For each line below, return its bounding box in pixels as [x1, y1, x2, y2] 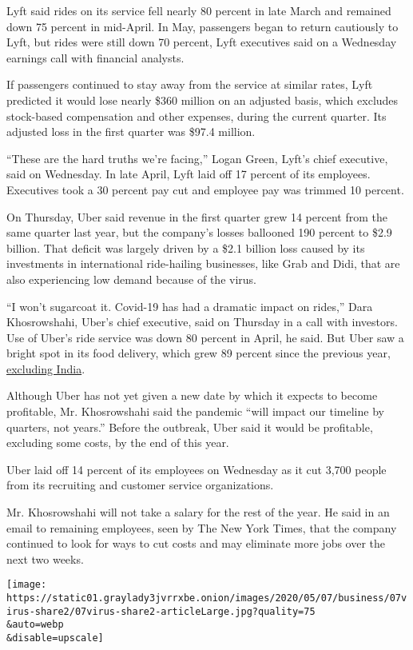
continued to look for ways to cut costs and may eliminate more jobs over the [6, 535, 386, 552]
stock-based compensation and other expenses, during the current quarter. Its [6, 107, 387, 124]
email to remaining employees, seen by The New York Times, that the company [6, 519, 397, 536]
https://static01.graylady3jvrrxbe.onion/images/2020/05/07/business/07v [6, 592, 407, 604]
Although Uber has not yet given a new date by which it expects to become [6, 387, 378, 404]
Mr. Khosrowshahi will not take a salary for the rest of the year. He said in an [6, 504, 390, 520]
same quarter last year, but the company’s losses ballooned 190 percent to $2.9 [6, 224, 392, 241]
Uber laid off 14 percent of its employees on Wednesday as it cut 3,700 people [6, 461, 387, 477]
